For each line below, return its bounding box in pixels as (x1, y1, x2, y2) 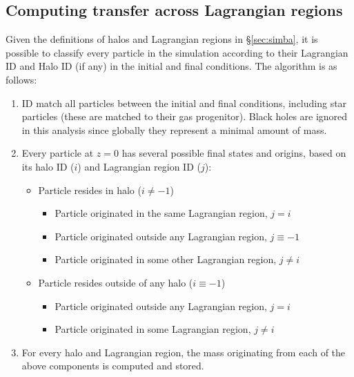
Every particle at (21, 146, 94, 160)
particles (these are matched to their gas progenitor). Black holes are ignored (21, 109, 348, 124)
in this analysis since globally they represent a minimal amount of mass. (21, 122, 327, 137)
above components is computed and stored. (21, 358, 204, 373)
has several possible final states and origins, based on (121, 146, 346, 160)
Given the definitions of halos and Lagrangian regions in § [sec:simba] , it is (6, 32, 318, 46)
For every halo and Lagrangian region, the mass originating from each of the (21, 345, 346, 359)
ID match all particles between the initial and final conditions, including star (21, 95, 347, 110)
